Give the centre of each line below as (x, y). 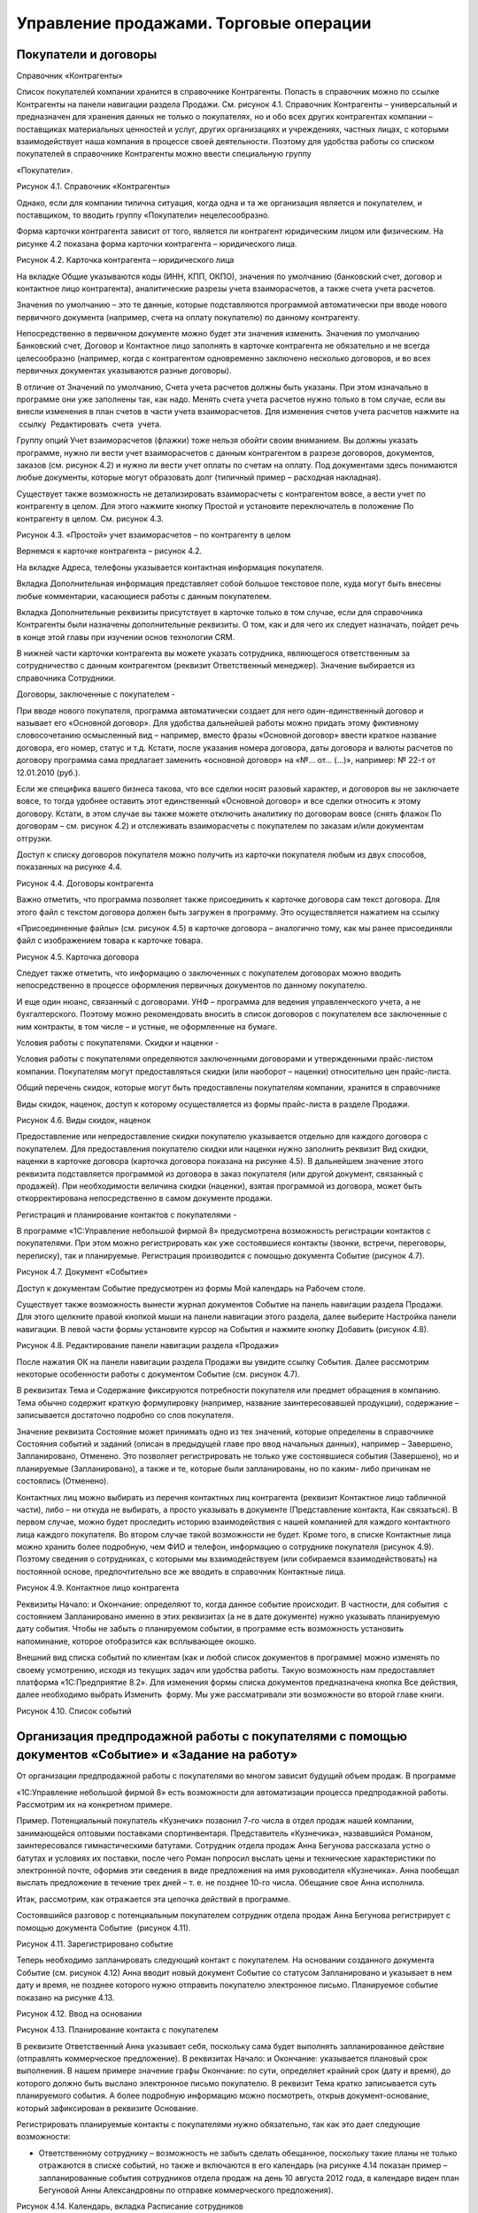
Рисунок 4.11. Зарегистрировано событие (95, 1944)
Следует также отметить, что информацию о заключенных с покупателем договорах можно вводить (209, 973)
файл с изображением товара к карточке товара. (110, 941)
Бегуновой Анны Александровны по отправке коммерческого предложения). (186, 2190)
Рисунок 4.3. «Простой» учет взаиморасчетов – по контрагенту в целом (154, 535)
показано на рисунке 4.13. (66, 1997)
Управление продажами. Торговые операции (194, 23)
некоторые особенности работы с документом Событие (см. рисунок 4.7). (158, 1374)
